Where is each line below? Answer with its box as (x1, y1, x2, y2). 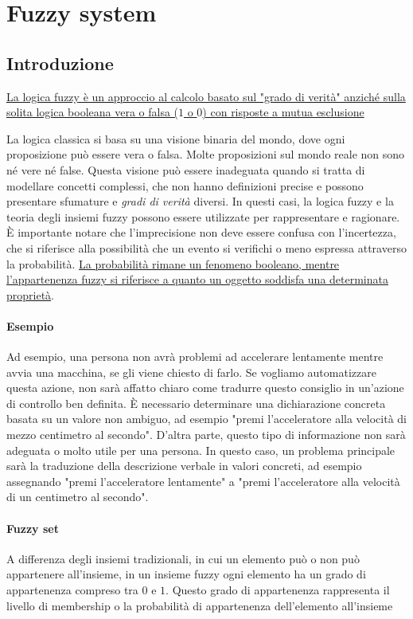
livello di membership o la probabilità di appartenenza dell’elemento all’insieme (6, 597, 393, 613)
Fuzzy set (6, 519, 59, 536)
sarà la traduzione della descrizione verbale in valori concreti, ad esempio (6, 457, 362, 474)
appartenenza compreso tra (6, 582, 138, 598)
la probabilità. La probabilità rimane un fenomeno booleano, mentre (6, 255, 340, 272)
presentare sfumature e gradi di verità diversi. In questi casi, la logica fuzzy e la (6, 193, 394, 210)
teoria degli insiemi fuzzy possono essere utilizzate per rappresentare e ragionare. (6, 208, 400, 225)
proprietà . (6, 286, 55, 303)
